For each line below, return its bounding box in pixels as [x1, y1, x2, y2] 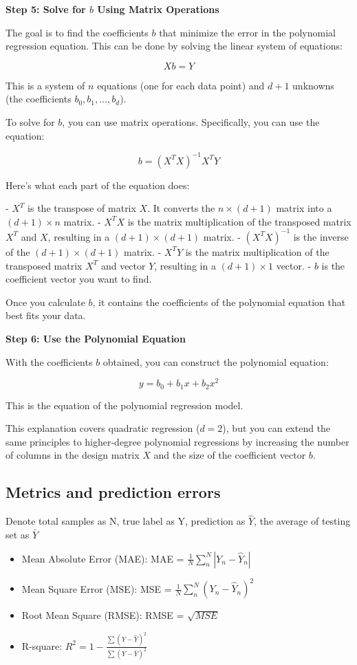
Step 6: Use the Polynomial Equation [6, 331, 186, 345]
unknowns [292, 78, 334, 92]
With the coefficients [6, 354, 93, 369]
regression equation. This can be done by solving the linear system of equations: [6, 39, 343, 53]
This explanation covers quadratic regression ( [6, 421, 200, 435]
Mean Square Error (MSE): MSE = [21, 581, 172, 596]
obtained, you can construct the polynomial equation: [102, 354, 329, 369]
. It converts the [147, 201, 215, 215]
